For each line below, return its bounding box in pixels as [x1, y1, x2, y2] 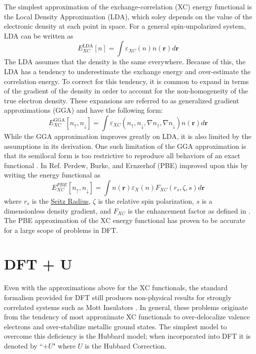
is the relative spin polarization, [98, 195, 194, 206]
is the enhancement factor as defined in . [128, 205, 251, 216]
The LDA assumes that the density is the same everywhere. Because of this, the [4, 56, 246, 67]
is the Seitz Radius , [32, 195, 91, 206]
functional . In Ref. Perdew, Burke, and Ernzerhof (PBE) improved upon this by [4, 160, 248, 170]
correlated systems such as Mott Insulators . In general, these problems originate [4, 302, 248, 312]
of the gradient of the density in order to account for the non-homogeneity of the [4, 86, 248, 96]
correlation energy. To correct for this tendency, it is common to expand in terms [4, 76, 249, 86]
